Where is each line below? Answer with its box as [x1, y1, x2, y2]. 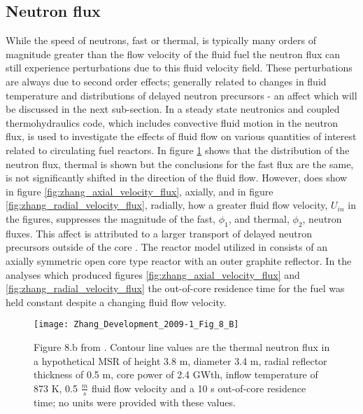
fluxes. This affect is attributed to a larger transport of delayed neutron [6, 226, 313, 240]
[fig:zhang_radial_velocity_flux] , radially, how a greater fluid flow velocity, [6, 198, 328, 212]
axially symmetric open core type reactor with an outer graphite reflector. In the [6, 253, 352, 268]
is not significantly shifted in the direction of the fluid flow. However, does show [6, 170, 348, 185]
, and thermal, [228, 211, 290, 226]
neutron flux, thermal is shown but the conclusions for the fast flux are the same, [6, 156, 354, 171]
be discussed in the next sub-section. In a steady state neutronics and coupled [6, 102, 340, 116]
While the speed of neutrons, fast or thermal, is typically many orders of [6, 33, 316, 48]
